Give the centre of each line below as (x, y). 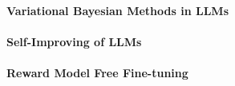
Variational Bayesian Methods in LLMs (118, 10)
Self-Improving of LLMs (74, 41)
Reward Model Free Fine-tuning (97, 72)
